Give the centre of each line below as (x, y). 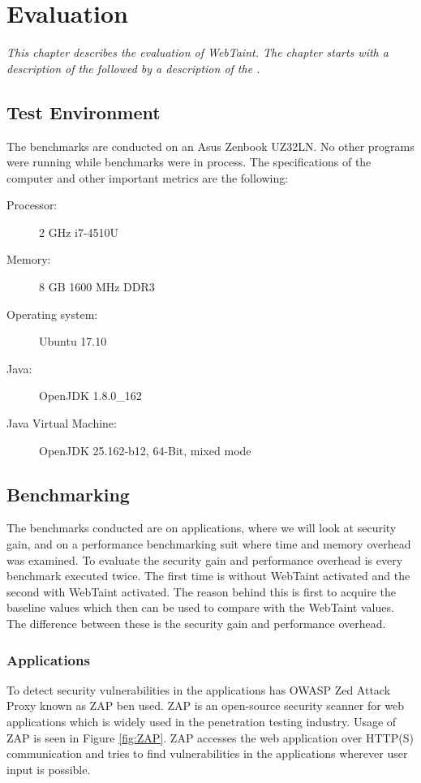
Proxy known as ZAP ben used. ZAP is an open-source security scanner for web (206, 706)
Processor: (32, 205)
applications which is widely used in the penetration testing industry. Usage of (202, 721)
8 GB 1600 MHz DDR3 (97, 287)
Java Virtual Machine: (62, 423)
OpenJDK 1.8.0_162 (90, 396)
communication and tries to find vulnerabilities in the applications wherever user (207, 753)
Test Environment (84, 112)
